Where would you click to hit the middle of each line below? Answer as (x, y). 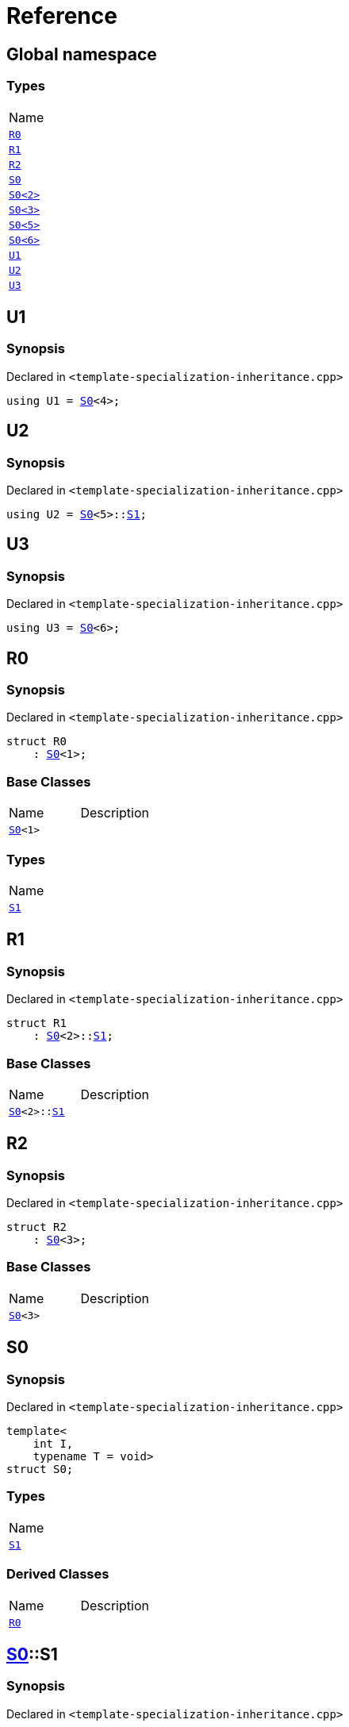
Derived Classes (58, 1574)
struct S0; (40, 1469)
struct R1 (36, 1023)
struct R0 (36, 742)
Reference (62, 16)
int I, (53, 1444)
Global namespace (82, 54)
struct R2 (36, 1227)
